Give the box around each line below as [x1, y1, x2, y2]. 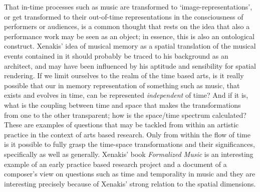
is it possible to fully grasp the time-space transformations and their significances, [4, 139, 255, 149]
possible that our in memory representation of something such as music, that [4, 80, 240, 90]
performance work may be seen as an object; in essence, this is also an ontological [4, 31, 254, 41]
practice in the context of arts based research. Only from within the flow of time [4, 129, 250, 139]
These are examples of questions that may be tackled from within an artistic [4, 119, 239, 130]
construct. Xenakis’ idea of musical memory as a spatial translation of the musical [4, 41, 256, 51]
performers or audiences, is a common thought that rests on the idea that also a [4, 21, 250, 32]
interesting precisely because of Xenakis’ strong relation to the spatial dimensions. [4, 178, 256, 188]
